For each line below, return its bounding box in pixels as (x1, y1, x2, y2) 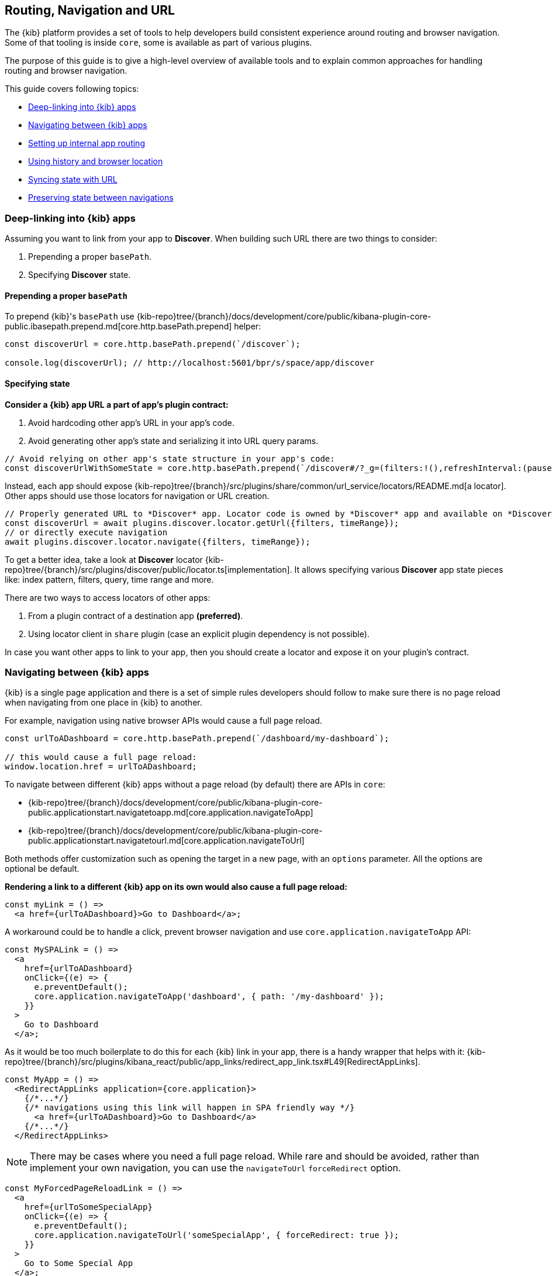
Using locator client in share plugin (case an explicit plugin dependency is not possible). (28, 628, 370, 639)
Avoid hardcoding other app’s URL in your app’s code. (28, 417, 234, 428)
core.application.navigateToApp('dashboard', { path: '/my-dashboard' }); (34, 992, 385, 1002)
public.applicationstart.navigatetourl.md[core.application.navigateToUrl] (28, 835, 305, 846)
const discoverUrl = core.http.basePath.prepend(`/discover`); (5, 339, 301, 349)
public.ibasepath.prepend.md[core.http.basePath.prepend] (5, 321, 232, 332)
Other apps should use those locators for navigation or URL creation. (5, 490, 270, 501)
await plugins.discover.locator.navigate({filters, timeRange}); (5, 536, 310, 546)
